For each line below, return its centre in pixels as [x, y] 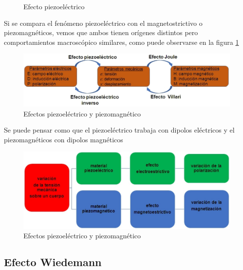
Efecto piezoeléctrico [54, 6]
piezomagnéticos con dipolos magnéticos [64, 140]
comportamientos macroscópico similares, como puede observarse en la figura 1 [121, 42]
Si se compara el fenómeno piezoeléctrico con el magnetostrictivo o [103, 23]
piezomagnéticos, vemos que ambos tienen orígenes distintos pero [101, 32]
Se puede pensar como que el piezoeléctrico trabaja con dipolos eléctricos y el [119, 130]
